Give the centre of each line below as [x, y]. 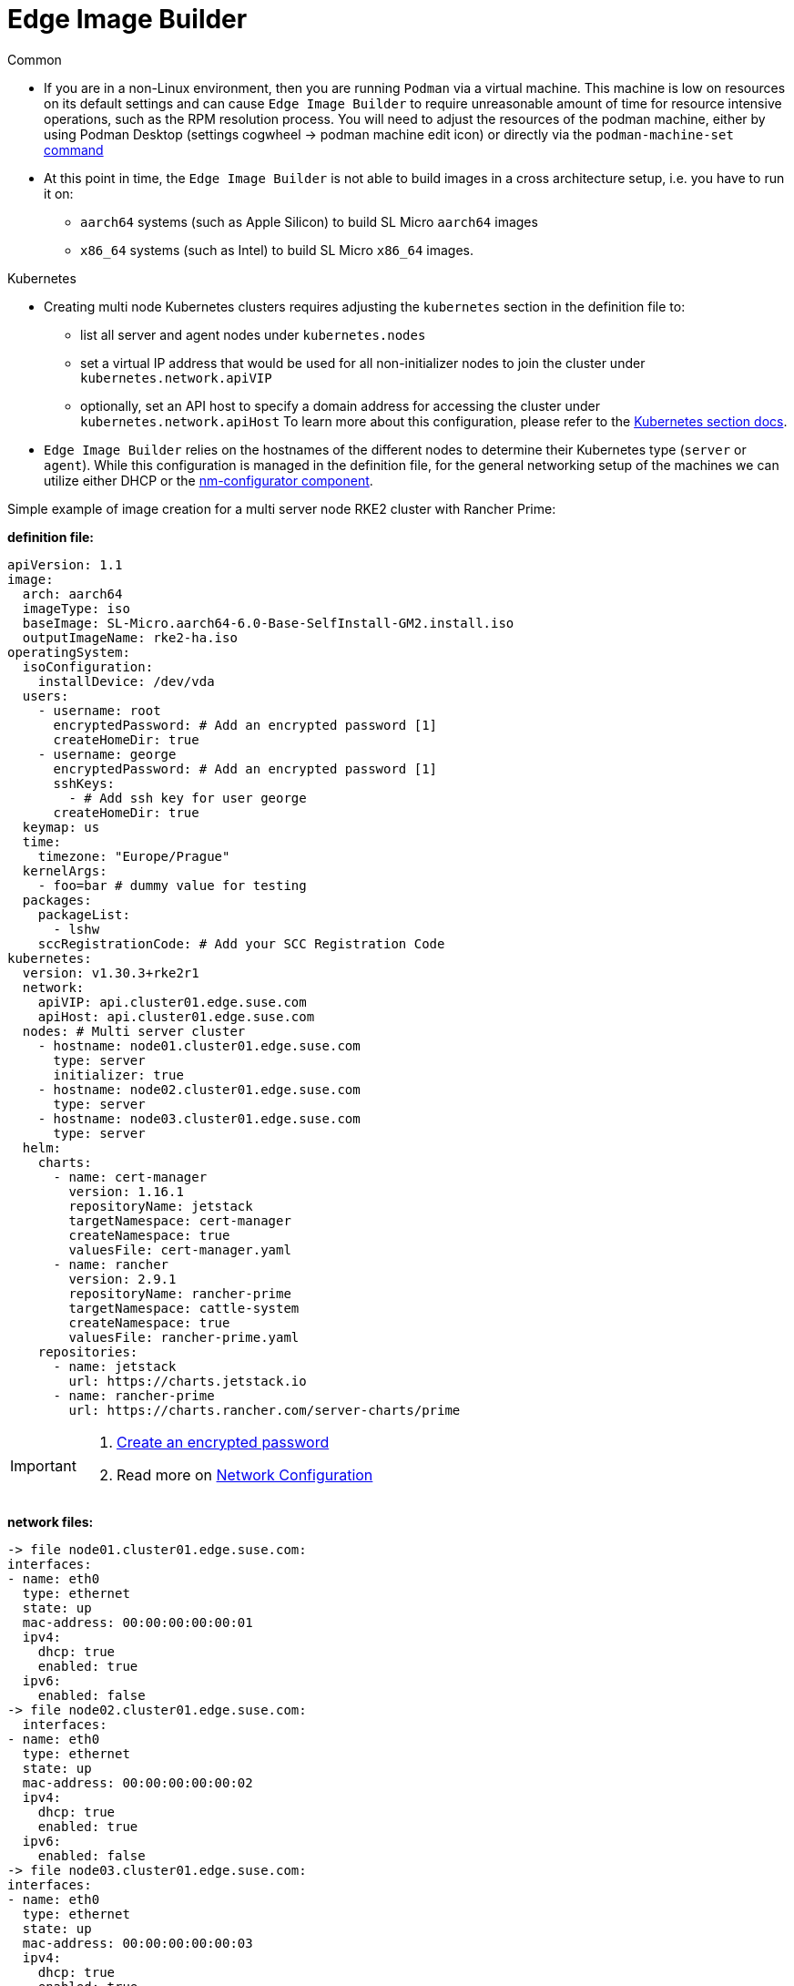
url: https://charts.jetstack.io [188, 1381]
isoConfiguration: [88, 666]
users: [46, 696]
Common [35, 59]
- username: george [107, 754]
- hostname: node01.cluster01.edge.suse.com [199, 1045]
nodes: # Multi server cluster [134, 1031]
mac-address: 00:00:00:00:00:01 [137, 1622]
